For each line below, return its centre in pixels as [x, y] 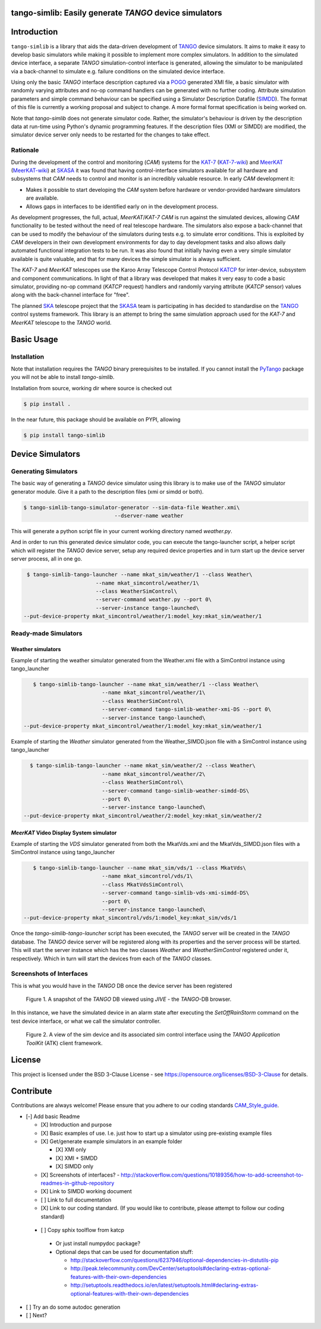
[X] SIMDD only [75, 1166]
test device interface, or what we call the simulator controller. [86, 1021]
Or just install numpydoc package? [98, 1244]
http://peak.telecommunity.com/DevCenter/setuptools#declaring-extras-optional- [171, 1268]
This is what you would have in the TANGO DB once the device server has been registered [122, 985]
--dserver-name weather [149, 516]
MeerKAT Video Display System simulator [64, 833]
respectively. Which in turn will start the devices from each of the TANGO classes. [111, 958]
